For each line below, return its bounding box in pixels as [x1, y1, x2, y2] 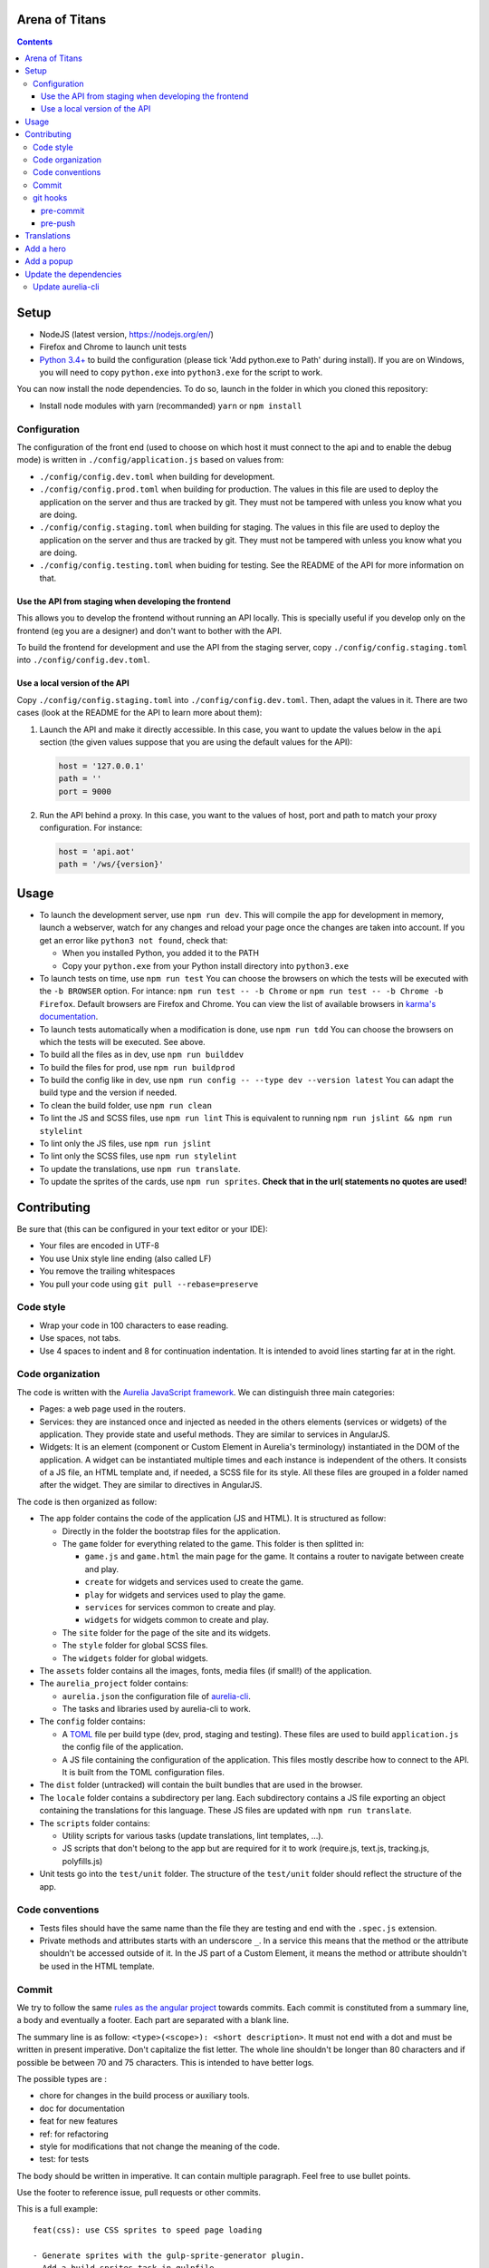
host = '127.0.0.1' [58, 760, 145, 771]
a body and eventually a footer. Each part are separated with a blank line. [16, 2015, 290, 2026]
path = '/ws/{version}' [58, 859, 165, 870]
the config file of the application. [62, 1742, 184, 1753]
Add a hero [24, 243, 67, 254]
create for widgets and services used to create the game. [84, 1577, 303, 1588]
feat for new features [39, 2116, 118, 2126]
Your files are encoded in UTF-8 [39, 1240, 160, 1251]
